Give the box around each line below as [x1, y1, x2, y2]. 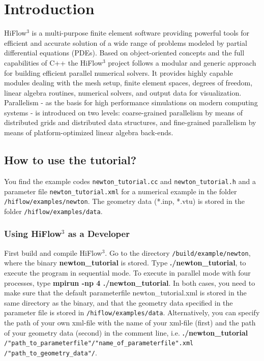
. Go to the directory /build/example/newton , [105, 247, 251, 258]
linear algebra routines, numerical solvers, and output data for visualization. [4, 87, 242, 98]
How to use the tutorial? [4, 152, 137, 168]
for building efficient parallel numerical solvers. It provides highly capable [4, 67, 233, 78]
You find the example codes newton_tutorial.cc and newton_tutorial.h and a [4, 175, 256, 186]
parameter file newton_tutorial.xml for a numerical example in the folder [4, 186, 237, 196]
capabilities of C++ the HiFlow [4, 57, 103, 68]
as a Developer [68, 227, 130, 240]
